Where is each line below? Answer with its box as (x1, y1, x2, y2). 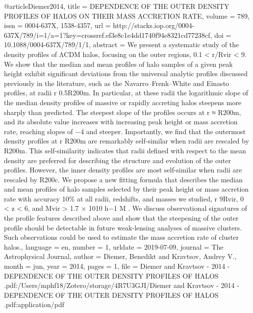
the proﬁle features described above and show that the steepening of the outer (4, 213, 239, 223)
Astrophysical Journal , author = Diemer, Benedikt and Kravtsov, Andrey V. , (4, 251, 237, 261)
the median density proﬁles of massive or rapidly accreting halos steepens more (4, 97, 242, 107)
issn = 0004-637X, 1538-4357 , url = (4, 20, 111, 30)
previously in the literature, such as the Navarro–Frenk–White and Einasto (4, 78, 229, 88)
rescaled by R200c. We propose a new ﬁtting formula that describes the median (4, 174, 243, 184)
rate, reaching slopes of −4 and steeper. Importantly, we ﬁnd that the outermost (4, 126, 246, 136)
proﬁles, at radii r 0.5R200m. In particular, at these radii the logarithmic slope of (4, 87, 249, 98)
